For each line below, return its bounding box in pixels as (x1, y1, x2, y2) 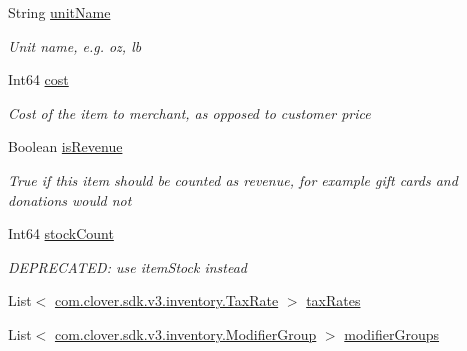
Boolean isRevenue (8, 136, 123, 157)
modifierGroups (344, 323, 440, 344)
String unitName (8, 2, 111, 22)
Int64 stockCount (8, 223, 114, 244)
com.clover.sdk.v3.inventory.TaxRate (54, 290, 279, 311)
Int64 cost (8, 69, 69, 90)
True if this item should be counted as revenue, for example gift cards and (8, 169, 458, 190)
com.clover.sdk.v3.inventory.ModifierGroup (54, 323, 317, 344)
